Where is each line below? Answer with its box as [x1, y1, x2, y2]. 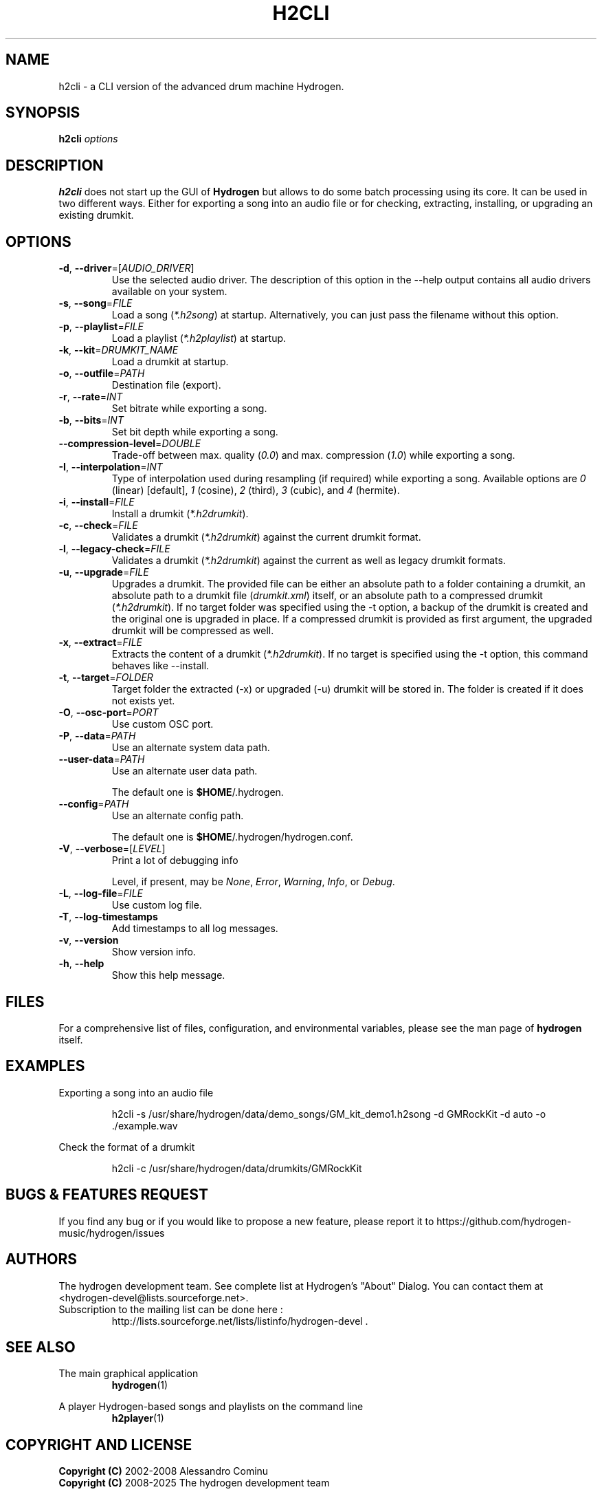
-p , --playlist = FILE [58, 321, 144, 333]
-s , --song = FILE [58, 297, 133, 310]
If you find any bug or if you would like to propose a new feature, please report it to [58, 1215, 434, 1227]
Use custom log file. [111, 899, 202, 911]
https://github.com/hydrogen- [436, 1215, 572, 1227]
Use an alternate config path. [111, 810, 244, 822]
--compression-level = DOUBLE [58, 437, 201, 450]
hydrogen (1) [111, 1379, 168, 1392]
